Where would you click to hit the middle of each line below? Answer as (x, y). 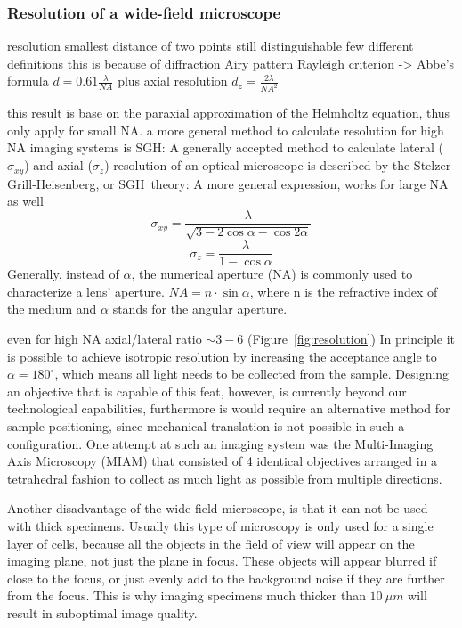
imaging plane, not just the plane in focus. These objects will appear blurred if (222, 561)
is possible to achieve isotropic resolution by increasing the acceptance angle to (222, 356)
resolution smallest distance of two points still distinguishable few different (211, 46)
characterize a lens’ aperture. (86, 291)
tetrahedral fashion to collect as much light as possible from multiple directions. (225, 478)
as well (25, 201)
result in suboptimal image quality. (102, 612)
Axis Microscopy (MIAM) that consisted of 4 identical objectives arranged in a (223, 461)
